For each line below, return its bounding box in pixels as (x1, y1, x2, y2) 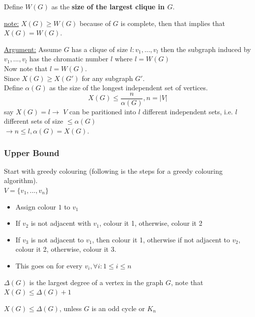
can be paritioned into (69, 106, 136, 116)
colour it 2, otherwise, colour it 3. (15, 244, 116, 254)
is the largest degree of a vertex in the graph (29, 277, 164, 287)
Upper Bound (4, 146, 59, 158)
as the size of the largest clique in (51, 1, 165, 11)
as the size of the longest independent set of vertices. (49, 82, 208, 93)
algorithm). (4, 175, 38, 185)
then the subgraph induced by (160, 44, 251, 54)
